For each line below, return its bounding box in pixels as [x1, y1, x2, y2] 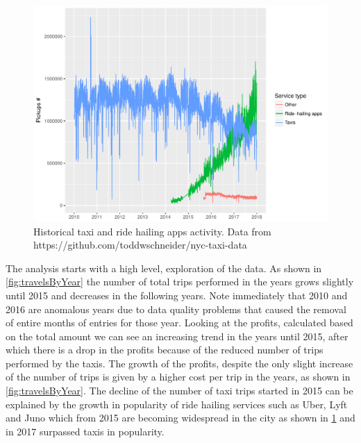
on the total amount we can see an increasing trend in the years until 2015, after [6, 328, 349, 343]
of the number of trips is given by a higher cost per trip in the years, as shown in [6, 369, 351, 384]
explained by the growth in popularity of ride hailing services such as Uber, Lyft [6, 396, 348, 411]
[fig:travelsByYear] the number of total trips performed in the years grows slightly [6, 274, 354, 289]
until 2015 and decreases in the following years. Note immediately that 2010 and [6, 287, 348, 302]
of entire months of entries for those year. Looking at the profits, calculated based [6, 315, 353, 330]
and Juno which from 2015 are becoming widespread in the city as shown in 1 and [6, 410, 355, 425]
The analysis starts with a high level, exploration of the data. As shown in [6, 260, 322, 275]
